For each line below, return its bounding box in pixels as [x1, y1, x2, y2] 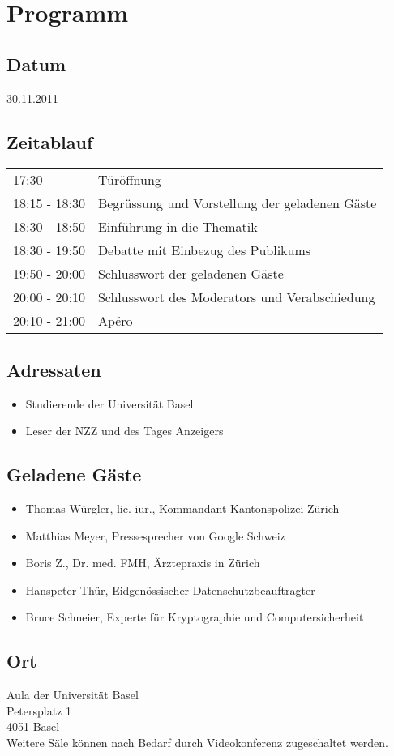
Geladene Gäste [6, 462, 142, 487]
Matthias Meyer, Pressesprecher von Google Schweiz [25, 527, 285, 544]
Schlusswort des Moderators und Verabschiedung [97, 288, 375, 307]
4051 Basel [6, 718, 60, 735]
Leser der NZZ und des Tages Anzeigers [25, 422, 224, 439]
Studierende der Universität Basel [25, 395, 194, 412]
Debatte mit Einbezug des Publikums [97, 241, 311, 260]
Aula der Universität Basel [6, 686, 139, 703]
